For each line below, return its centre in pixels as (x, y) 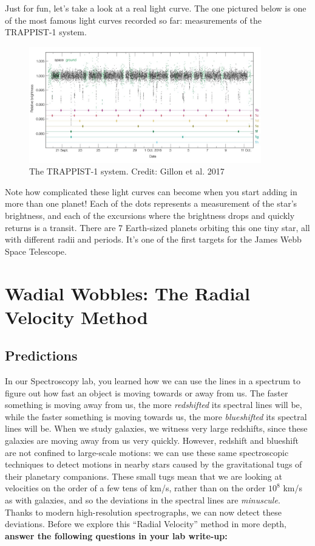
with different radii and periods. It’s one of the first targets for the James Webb (153, 239)
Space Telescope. (36, 251)
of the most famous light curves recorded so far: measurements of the (133, 20)
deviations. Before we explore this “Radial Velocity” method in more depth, (146, 524)
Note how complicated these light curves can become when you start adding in (151, 191)
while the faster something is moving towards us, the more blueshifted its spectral (156, 416)
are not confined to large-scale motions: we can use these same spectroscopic (147, 452)
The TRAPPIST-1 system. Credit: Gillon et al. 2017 (127, 171)
